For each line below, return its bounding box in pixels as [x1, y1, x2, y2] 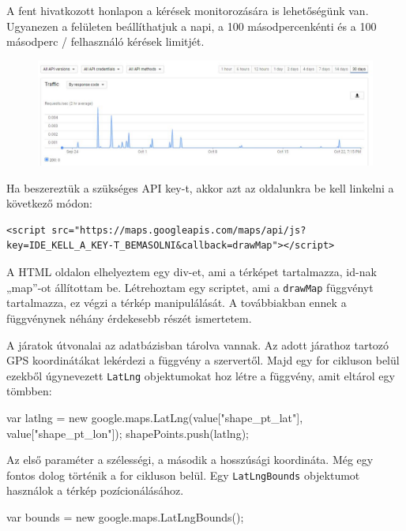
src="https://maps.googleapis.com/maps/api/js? [51, 224, 306, 236]
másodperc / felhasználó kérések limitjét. [6, 33, 205, 50]
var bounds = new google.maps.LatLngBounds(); [6, 508, 244, 525]
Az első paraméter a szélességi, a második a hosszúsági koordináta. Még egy [6, 451, 374, 468]
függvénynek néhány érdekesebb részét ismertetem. [6, 309, 252, 326]
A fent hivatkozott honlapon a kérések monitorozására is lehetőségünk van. [6, 2, 369, 18]
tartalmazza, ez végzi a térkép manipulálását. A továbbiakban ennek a [6, 294, 347, 311]
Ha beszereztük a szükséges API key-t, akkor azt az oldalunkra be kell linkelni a [6, 179, 394, 196]
